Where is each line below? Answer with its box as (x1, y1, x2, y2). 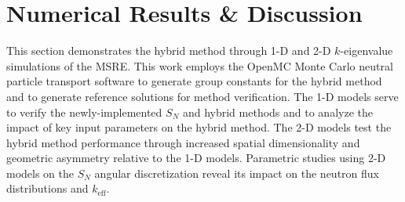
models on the (6, 164, 75, 181)
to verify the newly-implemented (6, 103, 162, 120)
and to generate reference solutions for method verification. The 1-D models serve (6, 88, 399, 104)
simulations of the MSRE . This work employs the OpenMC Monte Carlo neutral (6, 57, 393, 74)
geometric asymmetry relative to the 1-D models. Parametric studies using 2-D (6, 150, 386, 166)
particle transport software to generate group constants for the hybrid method (6, 73, 382, 89)
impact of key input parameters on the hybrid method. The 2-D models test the (6, 119, 392, 135)
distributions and (6, 180, 89, 197)
